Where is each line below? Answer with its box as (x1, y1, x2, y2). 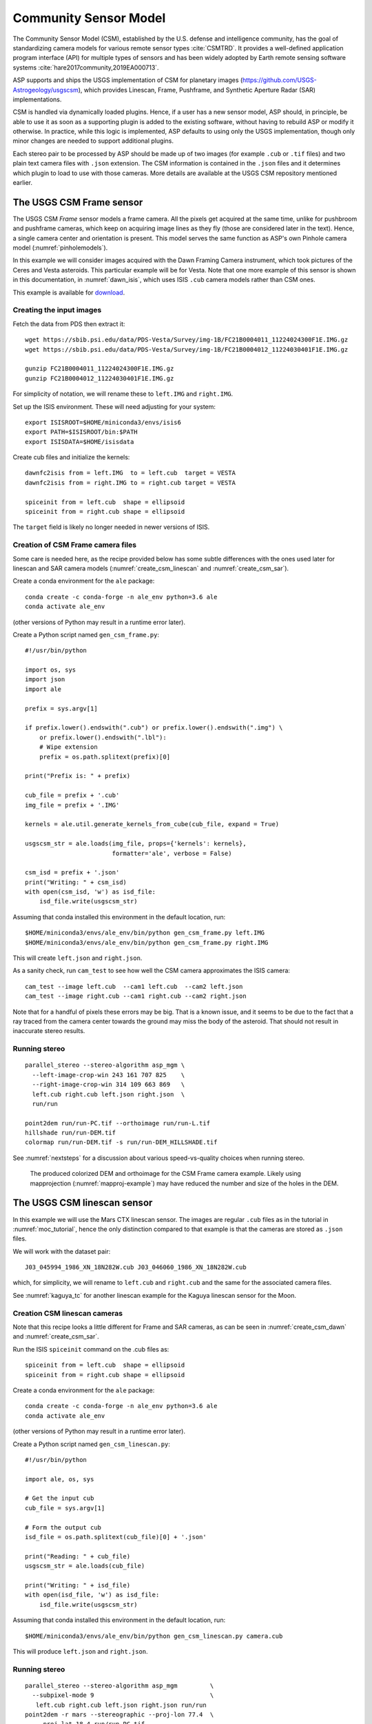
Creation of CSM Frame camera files (12, 540, 137, 550)
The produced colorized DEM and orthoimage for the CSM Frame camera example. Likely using (30, 1170, 301, 1178)
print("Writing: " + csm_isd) (25, 878, 127, 886)
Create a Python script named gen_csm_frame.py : (12, 630, 160, 639)
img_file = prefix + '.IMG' (25, 801, 120, 809)
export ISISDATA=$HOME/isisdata (25, 438, 134, 445)
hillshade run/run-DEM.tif (25, 1129, 116, 1137)
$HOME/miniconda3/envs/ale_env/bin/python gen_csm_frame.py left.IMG (25, 929, 265, 937)
